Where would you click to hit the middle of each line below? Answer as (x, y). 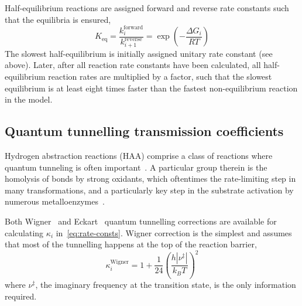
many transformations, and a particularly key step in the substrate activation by (149, 190)
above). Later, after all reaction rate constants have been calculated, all (133, 65)
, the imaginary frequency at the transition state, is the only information (166, 285)
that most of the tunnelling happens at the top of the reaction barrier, (131, 244)
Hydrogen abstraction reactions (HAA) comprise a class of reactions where (139, 155)
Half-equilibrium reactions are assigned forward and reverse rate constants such (147, 8)
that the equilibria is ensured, (58, 19)
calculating (24, 232)
